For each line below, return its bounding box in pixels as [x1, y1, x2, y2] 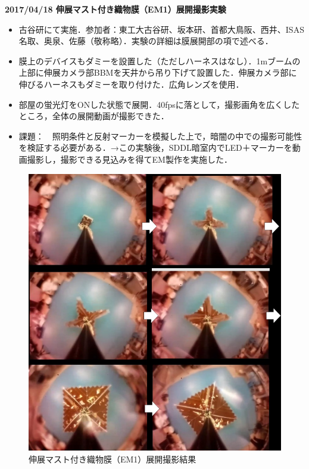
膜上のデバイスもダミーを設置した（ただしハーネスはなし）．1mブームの [18, 54, 301, 67]
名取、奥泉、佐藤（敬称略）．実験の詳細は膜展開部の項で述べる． [18, 35, 273, 47]
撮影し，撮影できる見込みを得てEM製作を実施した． [27, 153, 232, 165]
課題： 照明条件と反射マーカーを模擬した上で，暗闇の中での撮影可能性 [18, 129, 302, 142]
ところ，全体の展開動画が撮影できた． [18, 110, 169, 122]
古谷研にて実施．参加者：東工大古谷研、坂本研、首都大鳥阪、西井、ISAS [18, 23, 304, 35]
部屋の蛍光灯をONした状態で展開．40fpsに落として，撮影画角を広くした [18, 98, 300, 110]
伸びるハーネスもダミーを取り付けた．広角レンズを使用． [18, 77, 244, 90]
